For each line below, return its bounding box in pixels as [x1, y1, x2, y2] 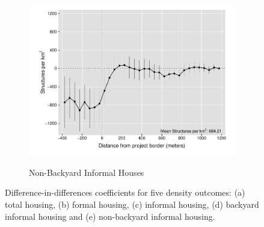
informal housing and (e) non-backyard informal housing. [5, 210, 215, 222]
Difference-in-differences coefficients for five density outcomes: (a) [5, 186, 245, 199]
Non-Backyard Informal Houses [29, 166, 144, 178]
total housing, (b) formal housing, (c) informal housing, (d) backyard [5, 197, 259, 210]
